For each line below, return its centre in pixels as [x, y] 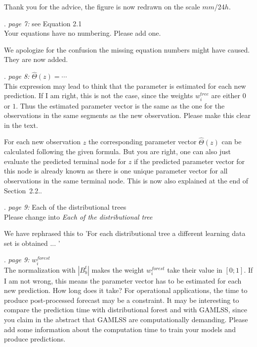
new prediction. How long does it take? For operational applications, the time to [126, 290]
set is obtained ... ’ [32, 243]
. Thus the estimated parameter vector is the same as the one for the [120, 105]
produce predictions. [35, 339]
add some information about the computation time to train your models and [120, 329]
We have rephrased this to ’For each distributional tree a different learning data [125, 233]
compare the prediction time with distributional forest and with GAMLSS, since [126, 310]
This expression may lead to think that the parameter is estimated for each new [125, 86]
